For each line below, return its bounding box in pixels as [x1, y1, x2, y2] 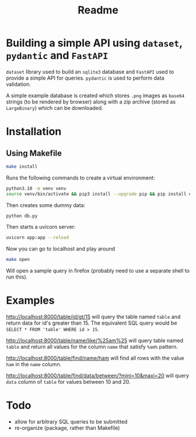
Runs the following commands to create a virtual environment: [6, 174, 156, 181]
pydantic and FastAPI [6, 49, 108, 62]
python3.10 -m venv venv [6, 185, 66, 191]
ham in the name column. [6, 361, 62, 368]
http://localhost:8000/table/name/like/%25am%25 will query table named [6, 337, 184, 344]
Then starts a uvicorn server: [6, 223, 76, 230]
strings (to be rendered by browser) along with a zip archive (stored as [6, 98, 176, 105]
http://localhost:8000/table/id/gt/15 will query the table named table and [6, 314, 181, 321]
